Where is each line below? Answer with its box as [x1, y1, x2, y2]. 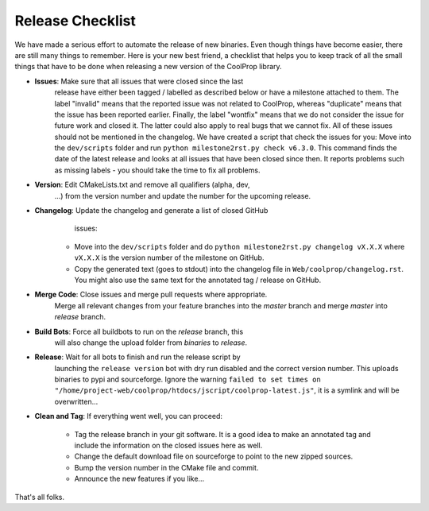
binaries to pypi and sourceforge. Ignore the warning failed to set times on [54, 374, 321, 385]
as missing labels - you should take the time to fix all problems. [54, 165, 261, 175]
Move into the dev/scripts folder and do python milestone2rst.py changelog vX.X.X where [74, 242, 405, 251]
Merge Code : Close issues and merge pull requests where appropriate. [34, 290, 268, 300]
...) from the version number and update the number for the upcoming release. [54, 191, 311, 200]
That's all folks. [14, 492, 65, 501]
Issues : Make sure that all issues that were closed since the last [34, 76, 244, 86]
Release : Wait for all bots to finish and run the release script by [34, 352, 242, 362]
